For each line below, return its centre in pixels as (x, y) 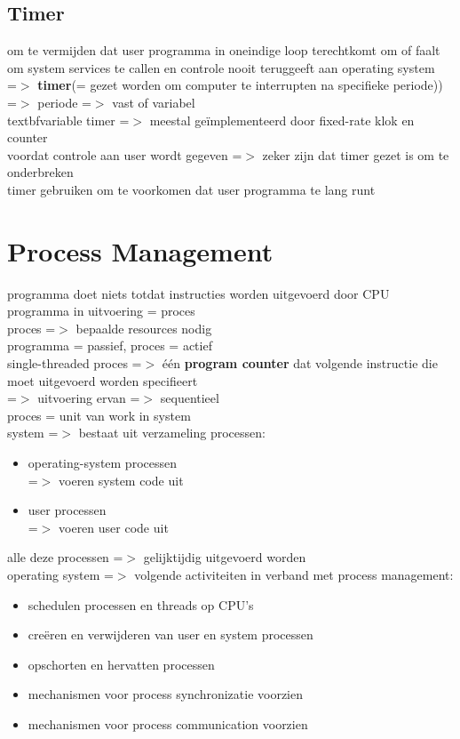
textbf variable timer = (68, 120)
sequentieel (190, 398)
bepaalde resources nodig (144, 328)
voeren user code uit (114, 527)
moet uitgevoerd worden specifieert (103, 380)
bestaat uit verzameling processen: (172, 433)
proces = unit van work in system (99, 415)
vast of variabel (154, 102)
